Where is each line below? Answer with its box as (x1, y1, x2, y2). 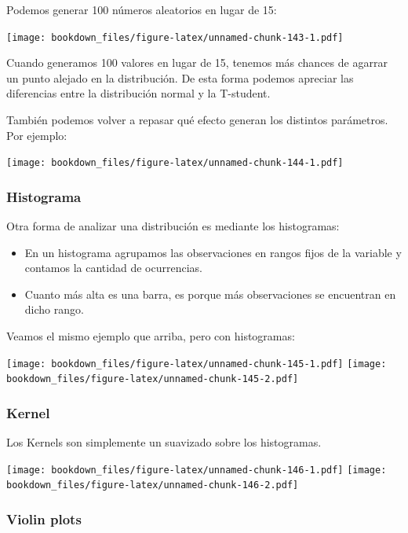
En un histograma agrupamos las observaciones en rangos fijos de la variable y (24, 244, 402, 260)
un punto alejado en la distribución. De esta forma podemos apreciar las (6, 69, 354, 86)
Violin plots (6, 509, 82, 529)
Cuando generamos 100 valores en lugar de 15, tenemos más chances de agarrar (6, 54, 388, 71)
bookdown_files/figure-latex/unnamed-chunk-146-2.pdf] (6, 480, 299, 491)
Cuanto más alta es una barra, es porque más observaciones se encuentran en (24, 285, 396, 302)
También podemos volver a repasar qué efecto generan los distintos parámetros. (6, 112, 388, 128)
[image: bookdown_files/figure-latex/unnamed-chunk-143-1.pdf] (6, 31, 344, 43)
